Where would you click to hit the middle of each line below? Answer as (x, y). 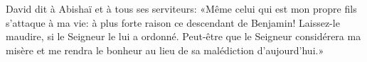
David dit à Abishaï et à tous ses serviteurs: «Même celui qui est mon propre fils (181, 8)
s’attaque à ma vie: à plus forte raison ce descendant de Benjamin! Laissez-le (173, 22)
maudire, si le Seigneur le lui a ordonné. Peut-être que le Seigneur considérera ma (183, 36)
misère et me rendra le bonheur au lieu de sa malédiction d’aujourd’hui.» (165, 50)
